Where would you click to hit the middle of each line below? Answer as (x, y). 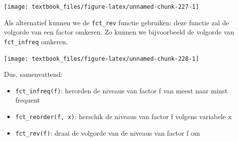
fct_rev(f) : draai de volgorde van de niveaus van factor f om (108, 132)
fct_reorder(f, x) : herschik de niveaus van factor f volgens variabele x (123, 116)
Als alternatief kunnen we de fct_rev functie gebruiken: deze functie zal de (117, 22)
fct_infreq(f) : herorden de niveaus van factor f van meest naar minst (121, 90)
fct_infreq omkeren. (36, 41)
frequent (28, 100)
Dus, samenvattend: (33, 74)
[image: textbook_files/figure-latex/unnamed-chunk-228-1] (101, 59)
